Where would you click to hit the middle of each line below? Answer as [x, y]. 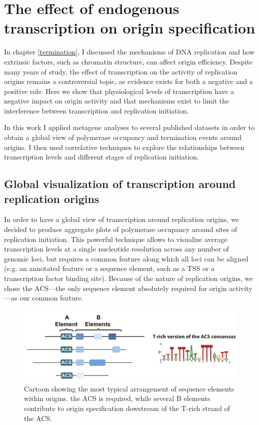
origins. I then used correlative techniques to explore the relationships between [124, 147]
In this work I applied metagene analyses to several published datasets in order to [129, 127]
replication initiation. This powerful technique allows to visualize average [116, 239]
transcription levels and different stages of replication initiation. [101, 157]
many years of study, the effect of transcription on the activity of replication [121, 71]
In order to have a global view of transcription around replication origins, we [121, 219]
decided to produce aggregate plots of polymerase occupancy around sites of [120, 229]
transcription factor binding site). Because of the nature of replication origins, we [128, 278]
